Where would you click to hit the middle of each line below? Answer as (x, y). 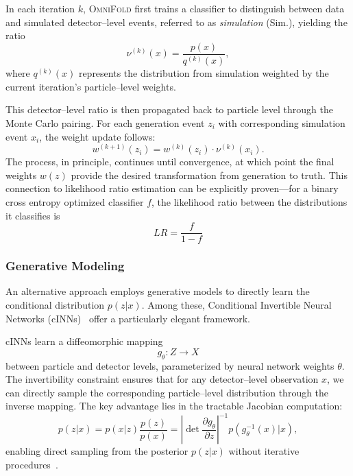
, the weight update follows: (97, 136)
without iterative (264, 451)
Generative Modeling (65, 266)
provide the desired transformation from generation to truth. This (209, 175)
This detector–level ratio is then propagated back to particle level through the (169, 109)
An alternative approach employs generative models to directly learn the (158, 291)
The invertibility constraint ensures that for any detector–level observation (162, 379)
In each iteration (40, 8)
